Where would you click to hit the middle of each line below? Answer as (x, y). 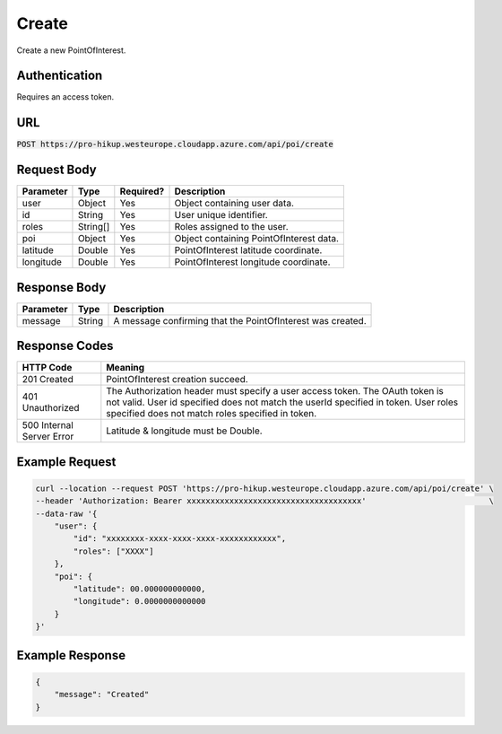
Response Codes (65, 346)
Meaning (125, 368)
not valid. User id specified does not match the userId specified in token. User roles (282, 402)
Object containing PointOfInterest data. (257, 239)
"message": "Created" (102, 695)
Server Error (48, 437)
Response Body (61, 287)
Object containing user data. (234, 204)
